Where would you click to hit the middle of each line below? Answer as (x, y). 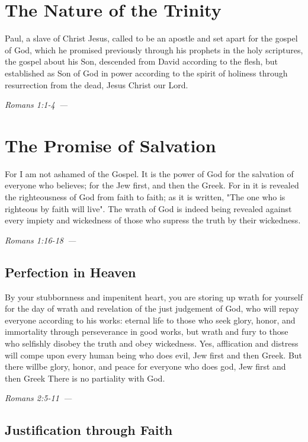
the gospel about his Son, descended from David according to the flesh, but (142, 61)
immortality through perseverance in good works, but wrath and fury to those (147, 331)
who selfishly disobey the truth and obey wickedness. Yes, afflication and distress (152, 343)
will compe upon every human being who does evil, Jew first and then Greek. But (154, 355)
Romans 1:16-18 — (41, 240)
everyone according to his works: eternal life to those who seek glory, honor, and (150, 320)
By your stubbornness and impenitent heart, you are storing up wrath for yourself (154, 297)
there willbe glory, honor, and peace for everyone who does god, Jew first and (145, 366)
